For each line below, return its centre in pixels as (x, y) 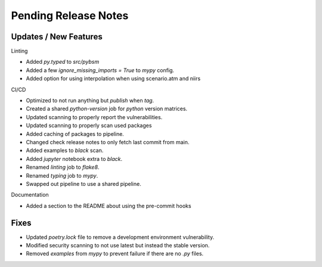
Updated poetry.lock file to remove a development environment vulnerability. (120, 237)
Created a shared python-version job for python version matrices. (107, 109)
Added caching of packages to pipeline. (75, 133)
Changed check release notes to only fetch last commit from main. (108, 142)
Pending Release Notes (70, 15)
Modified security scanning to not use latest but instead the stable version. (118, 245)
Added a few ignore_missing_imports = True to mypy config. (100, 70)
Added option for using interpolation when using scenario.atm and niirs (113, 79)
